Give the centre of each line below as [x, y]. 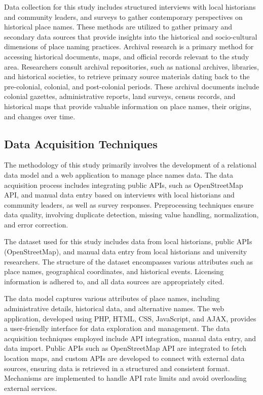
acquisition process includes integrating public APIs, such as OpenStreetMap [124, 185]
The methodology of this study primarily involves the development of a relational [130, 165]
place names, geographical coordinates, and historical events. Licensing [114, 271]
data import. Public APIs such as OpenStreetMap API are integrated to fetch [125, 348]
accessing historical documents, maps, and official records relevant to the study [127, 56]
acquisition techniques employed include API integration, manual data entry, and [130, 338]
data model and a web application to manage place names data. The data [119, 174]
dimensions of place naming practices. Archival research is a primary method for [129, 46]
